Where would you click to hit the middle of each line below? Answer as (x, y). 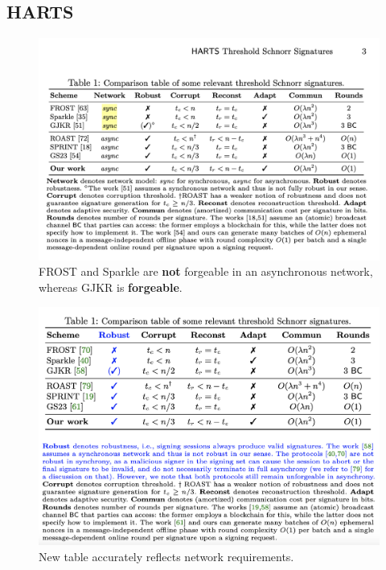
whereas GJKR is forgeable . (111, 287)
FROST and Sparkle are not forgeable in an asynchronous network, (206, 271)
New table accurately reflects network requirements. (166, 556)
